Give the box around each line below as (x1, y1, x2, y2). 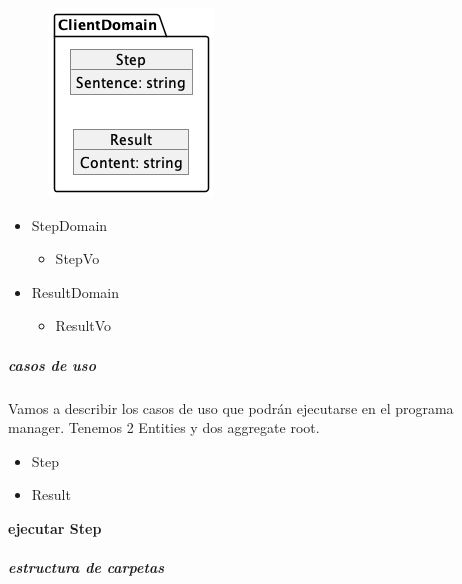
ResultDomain (31, 281, 119, 302)
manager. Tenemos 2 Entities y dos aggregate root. (8, 417, 320, 438)
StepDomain (31, 214, 108, 235)
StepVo (55, 248, 100, 269)
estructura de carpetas (8, 557, 165, 578)
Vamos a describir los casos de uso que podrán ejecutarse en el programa (8, 397, 454, 418)
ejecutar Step (8, 517, 102, 538)
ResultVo (55, 315, 112, 336)
